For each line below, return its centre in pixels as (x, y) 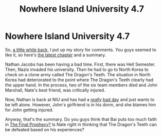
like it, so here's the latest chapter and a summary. (55, 55)
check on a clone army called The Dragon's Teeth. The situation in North (78, 74)
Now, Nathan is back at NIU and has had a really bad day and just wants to (80, 99)
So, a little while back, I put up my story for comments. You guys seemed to (81, 50)
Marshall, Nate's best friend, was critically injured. (55, 90)
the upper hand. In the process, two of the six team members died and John (81, 85)
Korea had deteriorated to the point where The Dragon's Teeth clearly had (79, 80)
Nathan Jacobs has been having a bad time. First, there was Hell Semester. (80, 64)
